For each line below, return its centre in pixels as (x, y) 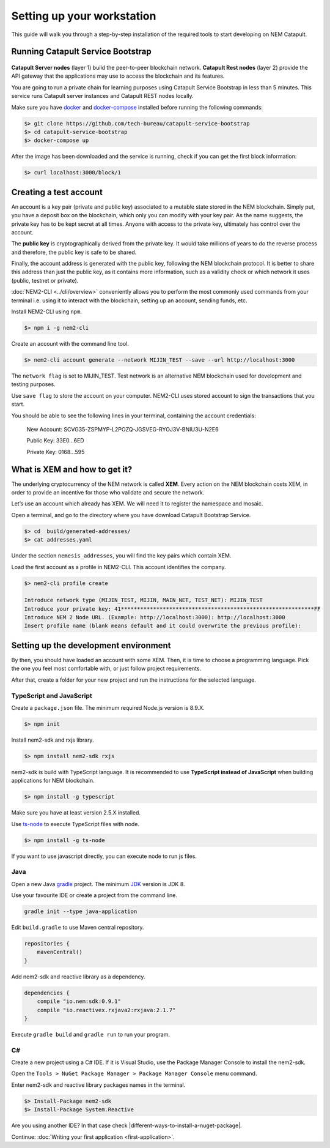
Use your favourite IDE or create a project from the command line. (94, 895)
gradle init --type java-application (81, 911)
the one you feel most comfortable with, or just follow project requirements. (106, 669)
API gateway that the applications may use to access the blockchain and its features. (118, 76)
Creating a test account (57, 192)
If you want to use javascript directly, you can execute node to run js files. (104, 856)
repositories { (47, 944)
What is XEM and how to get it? (72, 469)
